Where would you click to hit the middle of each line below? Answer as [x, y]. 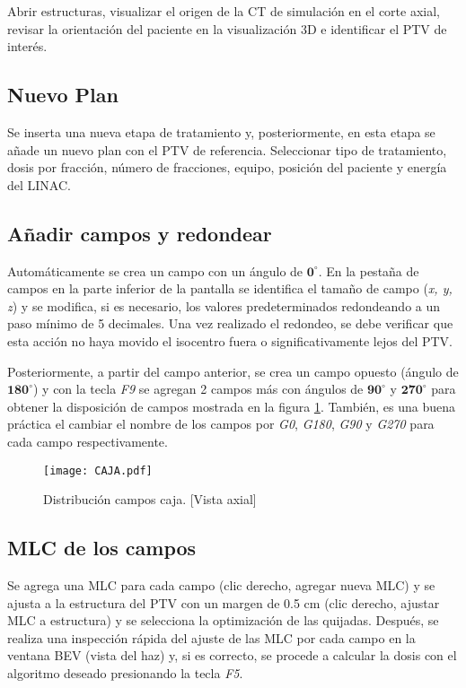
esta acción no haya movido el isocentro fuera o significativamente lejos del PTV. [230, 340]
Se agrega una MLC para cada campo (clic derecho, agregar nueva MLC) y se [221, 584]
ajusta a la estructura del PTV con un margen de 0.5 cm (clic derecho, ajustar [224, 602]
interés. [27, 46]
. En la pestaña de [369, 270]
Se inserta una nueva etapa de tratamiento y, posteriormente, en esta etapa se [221, 131]
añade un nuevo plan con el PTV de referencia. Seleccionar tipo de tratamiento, [227, 149]
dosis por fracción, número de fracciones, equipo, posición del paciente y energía [227, 167]
